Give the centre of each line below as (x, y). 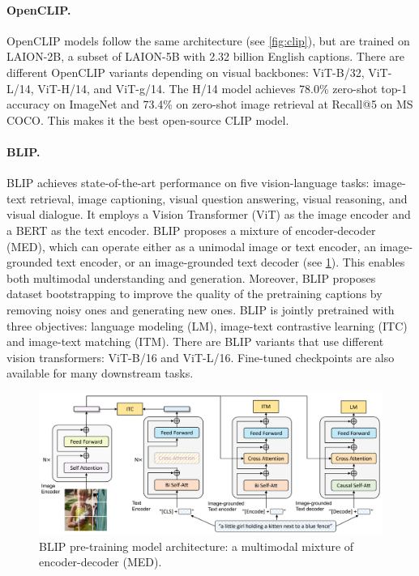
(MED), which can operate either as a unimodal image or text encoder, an (192, 246)
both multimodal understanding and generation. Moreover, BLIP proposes (191, 277)
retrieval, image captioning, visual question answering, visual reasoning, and (219, 198)
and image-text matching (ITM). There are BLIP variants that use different (195, 341)
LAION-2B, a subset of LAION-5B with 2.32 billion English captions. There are (205, 56)
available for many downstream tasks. (100, 373)
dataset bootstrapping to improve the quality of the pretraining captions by (195, 294)
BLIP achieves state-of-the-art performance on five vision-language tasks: (188, 183)
